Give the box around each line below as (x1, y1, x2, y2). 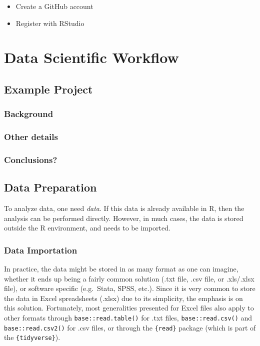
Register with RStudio (15, 17, 84, 28)
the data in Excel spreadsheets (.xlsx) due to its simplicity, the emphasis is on (4, 292, 243, 303)
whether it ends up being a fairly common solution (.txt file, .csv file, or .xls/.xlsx (4, 273, 254, 283)
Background (4, 107, 53, 120)
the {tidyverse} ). (4, 332, 60, 342)
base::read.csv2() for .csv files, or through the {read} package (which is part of (4, 322, 256, 332)
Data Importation (4, 243, 77, 256)
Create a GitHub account (15, 1, 93, 11)
